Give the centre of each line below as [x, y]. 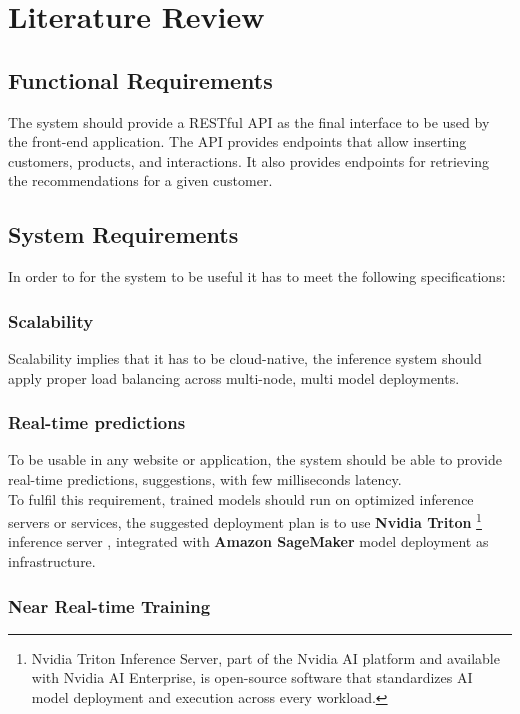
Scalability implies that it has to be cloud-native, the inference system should [245, 357]
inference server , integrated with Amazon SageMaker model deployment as [248, 541]
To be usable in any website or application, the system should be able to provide [255, 459]
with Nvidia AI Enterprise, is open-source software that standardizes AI [252, 677]
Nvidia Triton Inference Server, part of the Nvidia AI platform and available [265, 657]
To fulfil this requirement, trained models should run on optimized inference [241, 498]
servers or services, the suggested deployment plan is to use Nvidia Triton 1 [245, 520]
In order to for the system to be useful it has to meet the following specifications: [257, 276]
